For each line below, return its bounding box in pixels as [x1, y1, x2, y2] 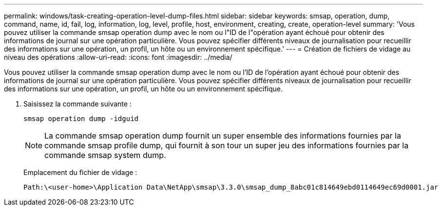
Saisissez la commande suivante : [23, 100, 132, 108]
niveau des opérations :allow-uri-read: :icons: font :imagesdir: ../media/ [4, 53, 232, 61]
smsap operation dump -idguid [23, 115, 139, 122]
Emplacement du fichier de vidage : [23, 168, 137, 176]
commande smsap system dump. [44, 150, 166, 160]
